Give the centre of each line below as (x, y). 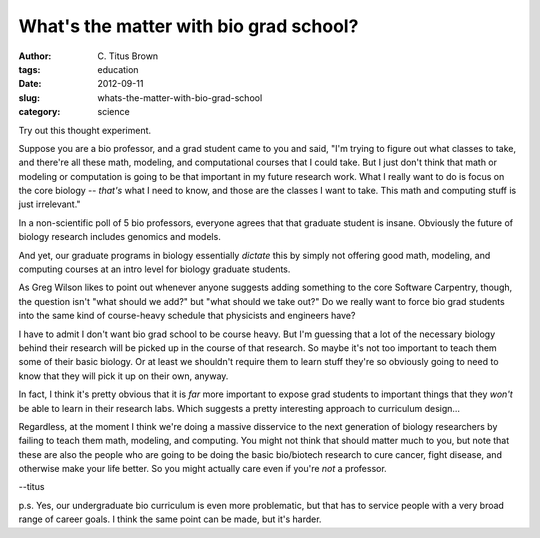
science (113, 112)
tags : (29, 69)
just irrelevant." (49, 204)
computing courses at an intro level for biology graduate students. (154, 269)
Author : (35, 56)
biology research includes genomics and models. (120, 237)
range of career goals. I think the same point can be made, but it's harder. (170, 519)
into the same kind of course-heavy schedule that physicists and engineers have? (187, 316)
